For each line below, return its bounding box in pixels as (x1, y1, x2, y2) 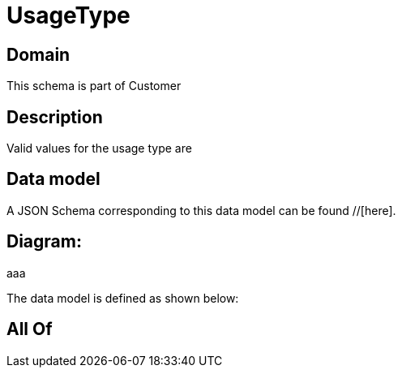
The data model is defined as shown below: (6, 290, 239, 305)
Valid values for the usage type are (6, 141, 192, 156)
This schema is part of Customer (6, 79, 182, 93)
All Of (6, 319, 53, 340)
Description (6, 106, 103, 127)
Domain (6, 44, 71, 65)
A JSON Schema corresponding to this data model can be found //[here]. (6, 203, 396, 217)
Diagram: (6, 231, 82, 252)
